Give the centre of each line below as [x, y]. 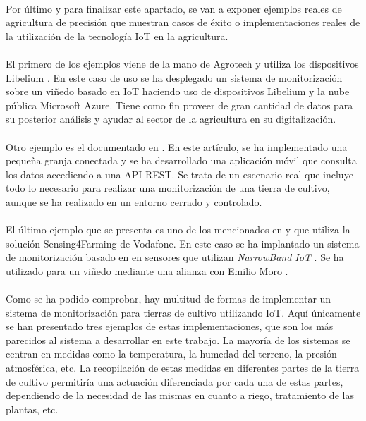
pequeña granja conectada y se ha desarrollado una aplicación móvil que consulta [181, 160]
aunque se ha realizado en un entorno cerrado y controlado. [134, 201]
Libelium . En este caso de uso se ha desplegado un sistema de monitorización [174, 77]
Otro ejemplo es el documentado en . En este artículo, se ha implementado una [177, 146]
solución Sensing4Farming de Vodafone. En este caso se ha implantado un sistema [183, 243]
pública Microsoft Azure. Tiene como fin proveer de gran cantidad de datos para [179, 105]
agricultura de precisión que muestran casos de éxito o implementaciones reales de [183, 22]
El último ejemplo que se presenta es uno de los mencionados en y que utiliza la [178, 230]
